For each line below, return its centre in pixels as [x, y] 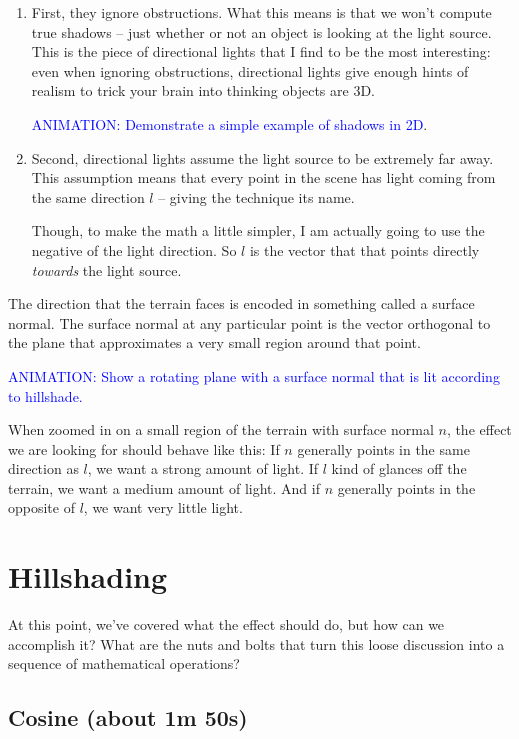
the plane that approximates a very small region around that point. [214, 342]
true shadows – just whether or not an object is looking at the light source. [261, 31]
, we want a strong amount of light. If [203, 468]
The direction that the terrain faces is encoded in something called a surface [241, 303]
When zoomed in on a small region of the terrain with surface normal [221, 429]
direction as [43, 468]
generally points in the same [383, 448]
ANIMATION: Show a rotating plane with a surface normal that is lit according [254, 375]
